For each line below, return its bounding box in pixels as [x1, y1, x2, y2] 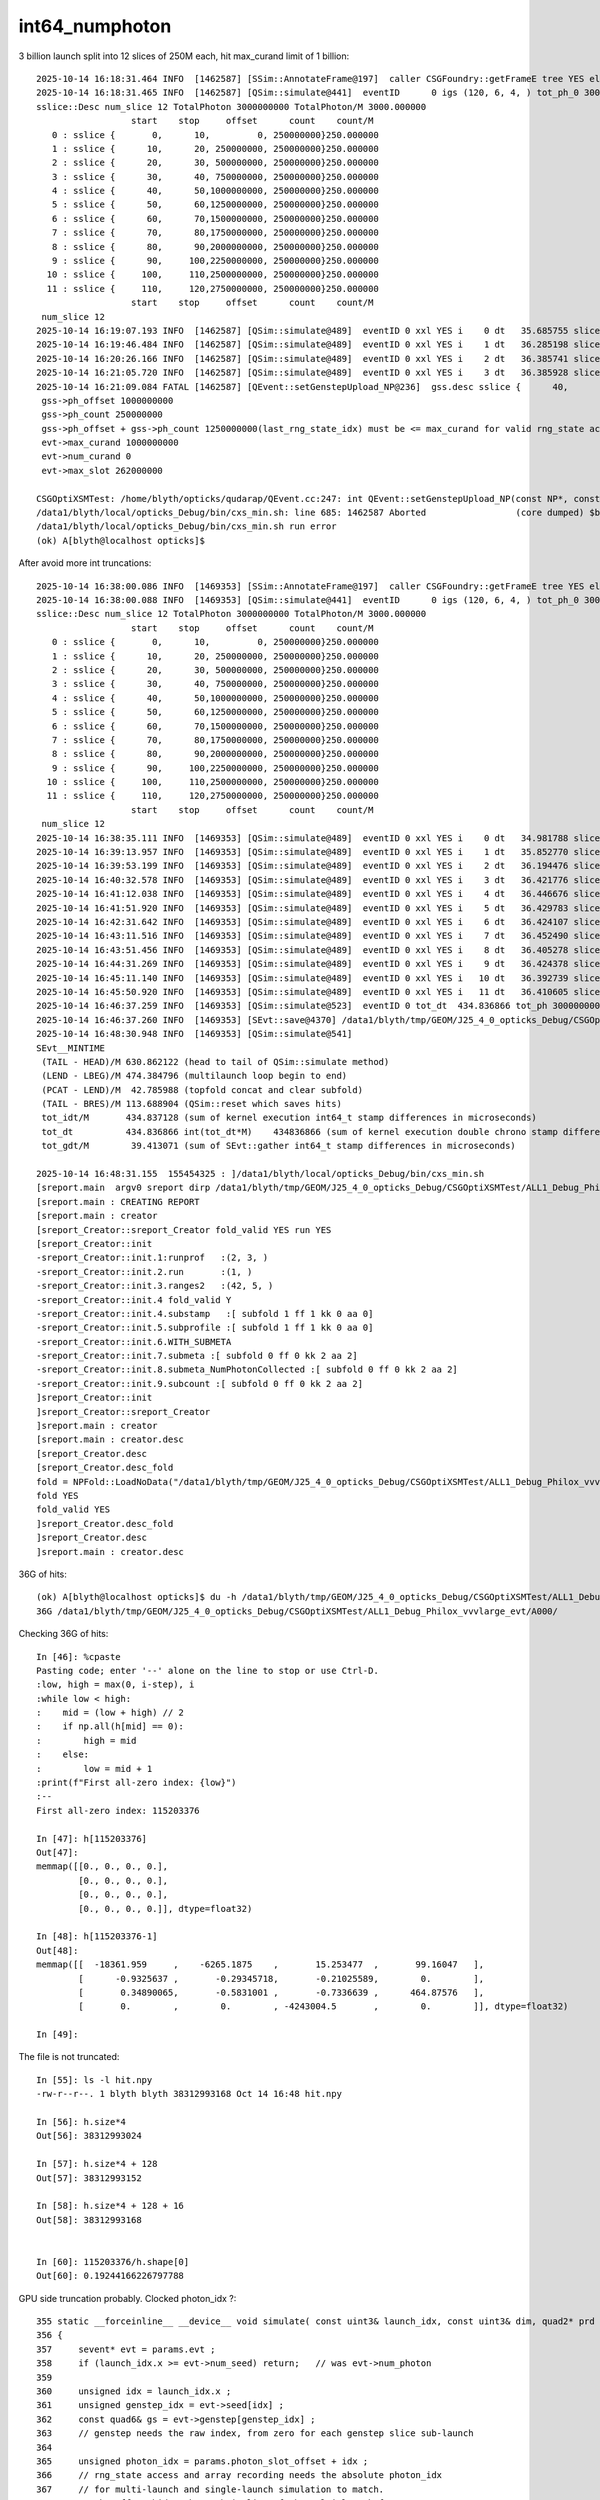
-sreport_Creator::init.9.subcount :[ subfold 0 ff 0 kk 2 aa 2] [36, 1378, 364, 1389]
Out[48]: [36, 1945, 79, 1956]
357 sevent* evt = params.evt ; [36, 2343, 216, 2355]
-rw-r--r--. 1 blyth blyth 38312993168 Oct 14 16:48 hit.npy [36, 2088, 342, 2100]
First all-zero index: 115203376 [36, 1805, 200, 1816]
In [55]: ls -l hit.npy [36, 2074, 153, 2085]
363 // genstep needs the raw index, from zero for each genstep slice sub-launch [36, 2428, 474, 2439]
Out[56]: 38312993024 [36, 2130, 142, 2142]
